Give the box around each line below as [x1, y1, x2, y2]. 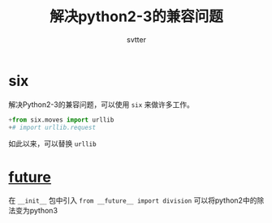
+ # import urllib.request [8, 123, 96, 131]
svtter [127, 34, 146, 45]
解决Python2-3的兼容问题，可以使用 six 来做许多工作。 [8, 99, 195, 109]
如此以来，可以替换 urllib [8, 139, 97, 148]
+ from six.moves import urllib [8, 115, 114, 124]
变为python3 [15, 206, 58, 216]
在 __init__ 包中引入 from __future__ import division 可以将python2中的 [8, 195, 257, 205]
